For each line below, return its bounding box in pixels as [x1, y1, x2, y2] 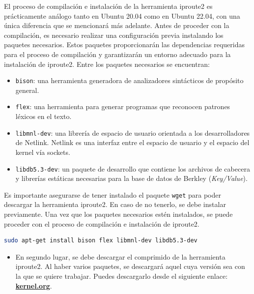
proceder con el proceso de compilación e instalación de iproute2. [4, 218, 199, 229]
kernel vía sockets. [15, 147, 70, 157]
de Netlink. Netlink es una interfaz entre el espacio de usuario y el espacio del [15, 137, 250, 147]
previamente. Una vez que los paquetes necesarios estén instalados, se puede [4, 209, 233, 219]
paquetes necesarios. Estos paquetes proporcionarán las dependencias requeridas [4, 39, 245, 50]
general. [15, 85, 39, 95]
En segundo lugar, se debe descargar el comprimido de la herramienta [15, 251, 226, 262]
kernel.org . [15, 280, 52, 291]
